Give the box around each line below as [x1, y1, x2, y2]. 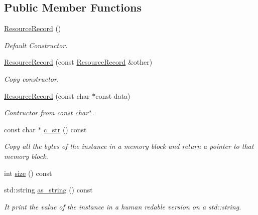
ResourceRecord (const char [4, 90, 90, 101]
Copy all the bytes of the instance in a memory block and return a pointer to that [4, 141, 254, 151]
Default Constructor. [4, 40, 68, 50]
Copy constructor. [4, 73, 59, 84]
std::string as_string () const [4, 184, 93, 195]
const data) [95, 90, 131, 101]
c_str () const [44, 124, 87, 134]
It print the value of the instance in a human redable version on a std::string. [4, 201, 241, 211]
